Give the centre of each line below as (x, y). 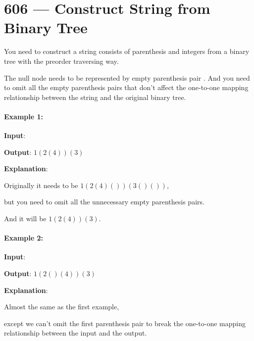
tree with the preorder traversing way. (61, 61)
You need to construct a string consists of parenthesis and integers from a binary (127, 51)
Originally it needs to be (41, 185)
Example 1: (24, 116)
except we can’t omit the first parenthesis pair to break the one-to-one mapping (125, 323)
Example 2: (24, 238)
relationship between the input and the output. (76, 333)
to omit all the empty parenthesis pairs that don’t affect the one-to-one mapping (126, 87)
